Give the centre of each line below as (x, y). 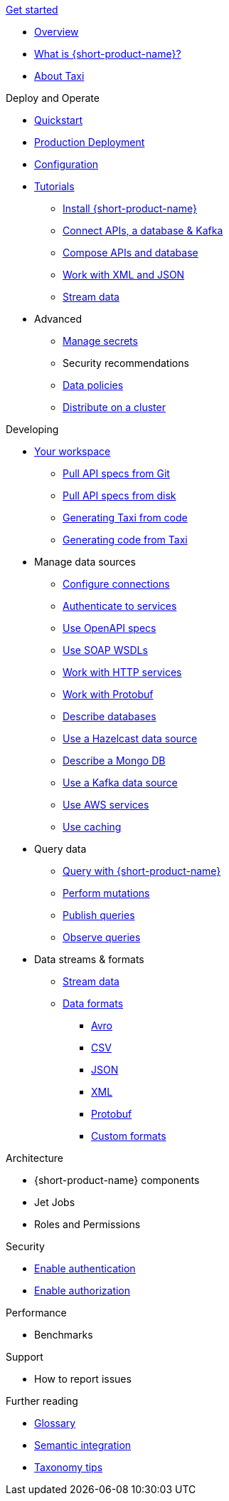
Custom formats (129, 1136)
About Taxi (59, 76)
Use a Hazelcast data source (130, 738)
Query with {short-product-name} (142, 871)
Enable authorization (82, 1290)
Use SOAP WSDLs (105, 650)
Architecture (35, 1158)
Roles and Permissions (87, 1224)
